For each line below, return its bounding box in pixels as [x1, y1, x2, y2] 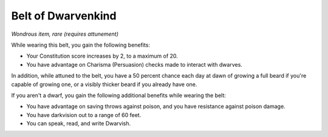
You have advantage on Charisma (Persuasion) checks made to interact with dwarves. [26, 61, 243, 68]
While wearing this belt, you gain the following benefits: [11, 41, 150, 48]
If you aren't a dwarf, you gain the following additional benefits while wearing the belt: [11, 92, 226, 99]
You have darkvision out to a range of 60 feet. [26, 111, 142, 118]
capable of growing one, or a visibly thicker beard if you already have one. [11, 81, 197, 88]
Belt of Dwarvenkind [11, 9, 117, 22]
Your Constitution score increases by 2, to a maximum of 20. [26, 52, 179, 60]
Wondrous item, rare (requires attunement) [11, 30, 118, 38]
